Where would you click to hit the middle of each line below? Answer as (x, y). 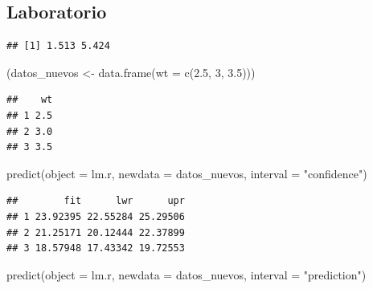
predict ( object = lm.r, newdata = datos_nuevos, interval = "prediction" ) (186, 274)
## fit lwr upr (96, 201)
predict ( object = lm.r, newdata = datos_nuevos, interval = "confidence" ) (187, 173)
